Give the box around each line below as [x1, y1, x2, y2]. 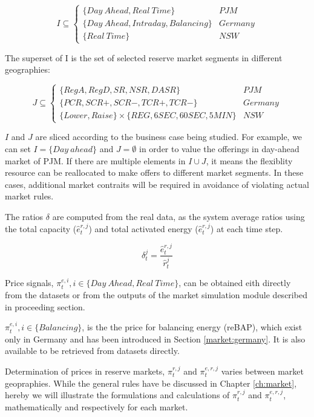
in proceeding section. [5, 300, 85, 313]
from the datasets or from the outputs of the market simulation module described [5, 289, 307, 301]
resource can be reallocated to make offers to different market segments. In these [5, 166, 304, 179]
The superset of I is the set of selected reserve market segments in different [5, 51, 283, 64]
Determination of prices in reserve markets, [5, 365, 165, 377]
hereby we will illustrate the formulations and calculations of [5, 389, 230, 401]
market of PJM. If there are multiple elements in [5, 154, 186, 167]
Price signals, [5, 276, 54, 289]
